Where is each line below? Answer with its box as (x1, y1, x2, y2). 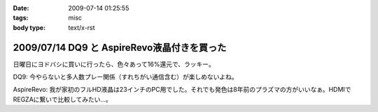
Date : (13, 4, 29, 12)
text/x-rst (68, 23, 95, 31)
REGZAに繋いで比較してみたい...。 (13, 95, 112, 104)
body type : (13, 23, 45, 31)
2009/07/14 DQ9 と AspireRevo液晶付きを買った (13, 42, 227, 54)
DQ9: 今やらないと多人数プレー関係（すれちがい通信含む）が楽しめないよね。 (13, 73, 238, 81)
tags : (13, 14, 29, 22)
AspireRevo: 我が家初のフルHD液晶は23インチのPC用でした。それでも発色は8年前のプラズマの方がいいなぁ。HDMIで (13, 86, 351, 94)
